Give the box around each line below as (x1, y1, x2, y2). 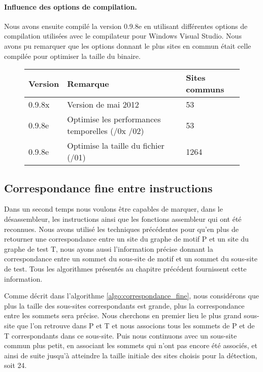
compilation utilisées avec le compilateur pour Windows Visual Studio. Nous (4, 30, 242, 41)
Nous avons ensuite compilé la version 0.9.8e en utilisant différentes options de (4, 20, 248, 31)
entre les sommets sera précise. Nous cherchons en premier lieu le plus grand (4, 310, 242, 321)
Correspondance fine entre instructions (4, 180, 213, 195)
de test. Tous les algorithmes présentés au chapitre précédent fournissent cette (4, 263, 247, 274)
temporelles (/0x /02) (67, 125, 144, 137)
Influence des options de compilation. (4, 1, 137, 12)
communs (186, 83, 224, 95)
